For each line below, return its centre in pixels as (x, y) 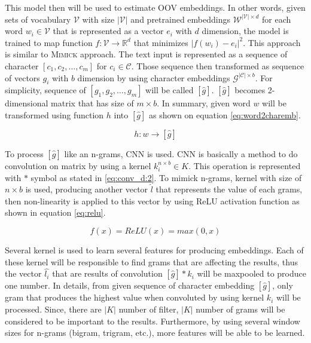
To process (24, 153)
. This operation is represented (245, 165)
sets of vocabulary (38, 19)
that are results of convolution (107, 273)
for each (276, 19)
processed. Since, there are (53, 309)
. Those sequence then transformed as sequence (218, 65)
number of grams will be (240, 309)
